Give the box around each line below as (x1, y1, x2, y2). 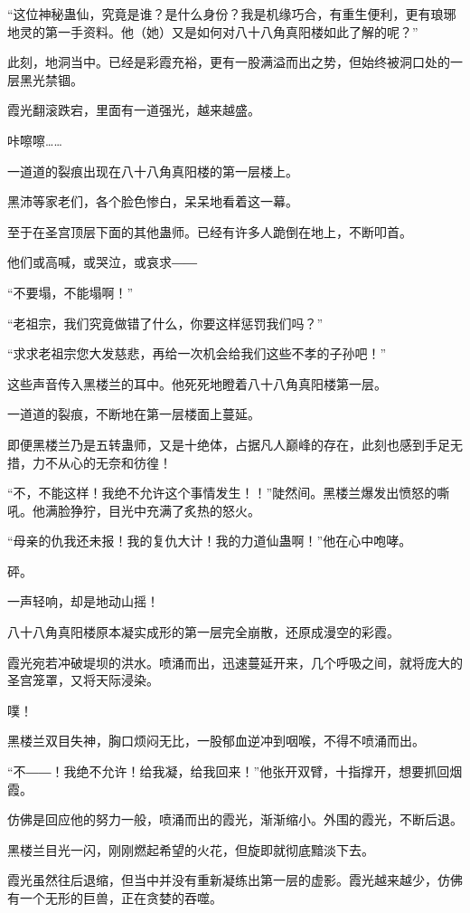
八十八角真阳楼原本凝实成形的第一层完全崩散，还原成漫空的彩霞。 (7, 623, 399, 642)
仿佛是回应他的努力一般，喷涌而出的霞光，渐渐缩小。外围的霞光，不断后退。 (7, 810, 463, 829)
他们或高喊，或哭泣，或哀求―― (7, 252, 197, 271)
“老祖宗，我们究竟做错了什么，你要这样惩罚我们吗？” (7, 313, 324, 332)
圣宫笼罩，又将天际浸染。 (7, 670, 159, 690)
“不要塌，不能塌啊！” (7, 282, 134, 301)
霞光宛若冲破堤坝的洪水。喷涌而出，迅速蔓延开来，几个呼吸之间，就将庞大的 (7, 652, 463, 671)
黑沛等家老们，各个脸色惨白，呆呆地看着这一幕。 (7, 192, 298, 211)
